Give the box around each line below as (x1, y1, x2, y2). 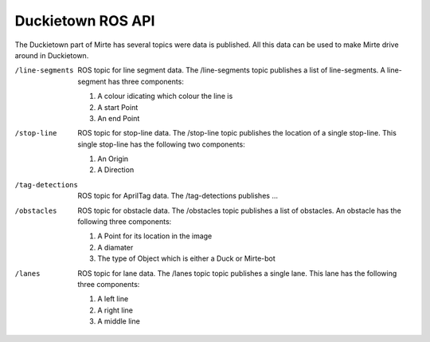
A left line (97, 294, 129, 304)
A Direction (97, 165, 135, 175)
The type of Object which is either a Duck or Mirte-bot (97, 254, 276, 263)
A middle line (97, 316, 141, 326)
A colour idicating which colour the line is (97, 92, 233, 101)
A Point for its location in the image (97, 231, 213, 241)
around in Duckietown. (14, 50, 89, 60)
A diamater (97, 242, 134, 252)
